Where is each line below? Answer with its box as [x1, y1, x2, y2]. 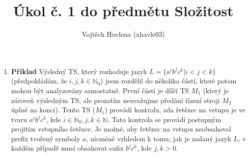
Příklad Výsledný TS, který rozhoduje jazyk [11, 66, 147, 76]
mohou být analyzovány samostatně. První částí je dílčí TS [11, 85, 189, 95]
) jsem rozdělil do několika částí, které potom [100, 76, 237, 86]
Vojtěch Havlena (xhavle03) [82, 29, 165, 39]
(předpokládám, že [11, 76, 67, 86]
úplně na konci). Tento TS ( [11, 104, 95, 115]
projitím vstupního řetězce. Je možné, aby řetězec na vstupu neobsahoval [11, 124, 231, 134]
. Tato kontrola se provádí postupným [108, 114, 222, 124]
